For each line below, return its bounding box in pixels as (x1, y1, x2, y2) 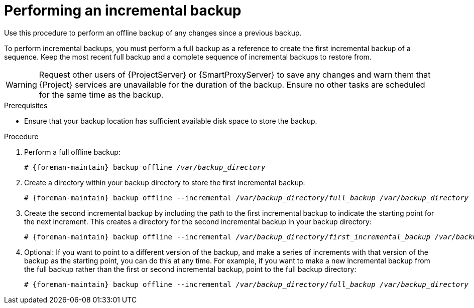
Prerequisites (4, 101, 48, 110)
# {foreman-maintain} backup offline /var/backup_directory (24, 163, 266, 171)
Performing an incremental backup (4, 2, 242, 19)
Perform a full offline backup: (24, 147, 121, 156)
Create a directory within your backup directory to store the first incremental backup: (24, 178, 305, 187)
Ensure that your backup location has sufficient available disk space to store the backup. (24, 116, 317, 125)
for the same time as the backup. (39, 89, 164, 100)
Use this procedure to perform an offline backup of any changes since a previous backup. (4, 28, 302, 37)
